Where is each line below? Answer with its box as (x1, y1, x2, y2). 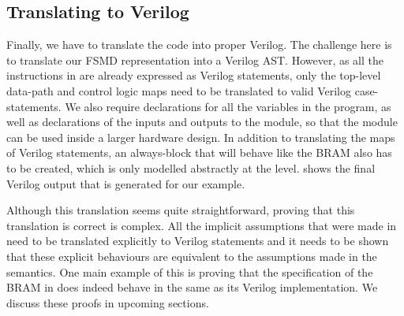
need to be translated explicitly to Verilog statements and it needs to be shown (6, 232, 389, 249)
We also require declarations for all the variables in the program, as (65, 98, 391, 114)
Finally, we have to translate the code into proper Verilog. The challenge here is (6, 36, 392, 53)
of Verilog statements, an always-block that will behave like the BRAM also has (6, 144, 392, 161)
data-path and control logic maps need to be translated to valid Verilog (6, 82, 352, 99)
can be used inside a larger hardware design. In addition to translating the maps (6, 128, 395, 145)
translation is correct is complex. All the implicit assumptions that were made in (6, 217, 397, 233)
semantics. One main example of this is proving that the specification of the (6, 263, 373, 280)
